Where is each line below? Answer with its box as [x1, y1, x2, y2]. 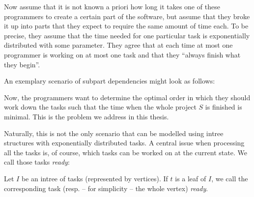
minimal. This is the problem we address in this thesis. [4, 111, 169, 121]
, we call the [211, 173, 248, 183]
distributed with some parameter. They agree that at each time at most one [4, 40, 233, 50]
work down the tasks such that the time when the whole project [4, 102, 197, 112]
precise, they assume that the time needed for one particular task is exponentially [4, 30, 250, 40]
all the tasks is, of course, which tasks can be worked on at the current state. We [4, 147, 247, 157]
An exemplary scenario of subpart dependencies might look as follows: [4, 76, 215, 86]
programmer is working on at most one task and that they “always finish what [4, 49, 241, 59]
